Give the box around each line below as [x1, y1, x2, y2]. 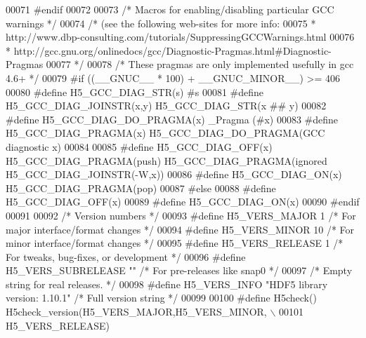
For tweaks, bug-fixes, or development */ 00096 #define [6, 249, 246, 264]
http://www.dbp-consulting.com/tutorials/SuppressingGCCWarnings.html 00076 [6, 29, 355, 44]
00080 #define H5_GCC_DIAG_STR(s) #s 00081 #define [6, 84, 264, 99]
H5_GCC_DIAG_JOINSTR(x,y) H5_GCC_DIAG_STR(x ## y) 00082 [6, 98, 327, 113]
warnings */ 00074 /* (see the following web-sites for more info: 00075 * [6, 15, 316, 30]
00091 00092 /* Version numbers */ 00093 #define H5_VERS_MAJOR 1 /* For [6, 208, 356, 222]
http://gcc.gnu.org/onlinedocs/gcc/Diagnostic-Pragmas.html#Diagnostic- [13, 43, 332, 58]
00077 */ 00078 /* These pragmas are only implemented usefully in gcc [46, 57, 354, 72]
